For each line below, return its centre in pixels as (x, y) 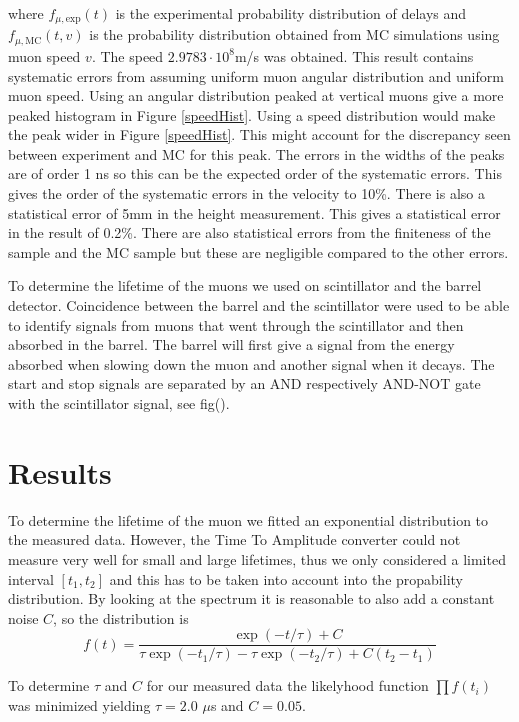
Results (60, 471)
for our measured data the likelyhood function (287, 685)
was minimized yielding (79, 704)
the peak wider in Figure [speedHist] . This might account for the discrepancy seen (259, 134)
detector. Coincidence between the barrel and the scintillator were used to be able (259, 305)
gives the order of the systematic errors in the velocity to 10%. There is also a (247, 193)
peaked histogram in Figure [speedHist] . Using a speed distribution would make (252, 114)
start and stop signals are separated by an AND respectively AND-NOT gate (244, 383)
